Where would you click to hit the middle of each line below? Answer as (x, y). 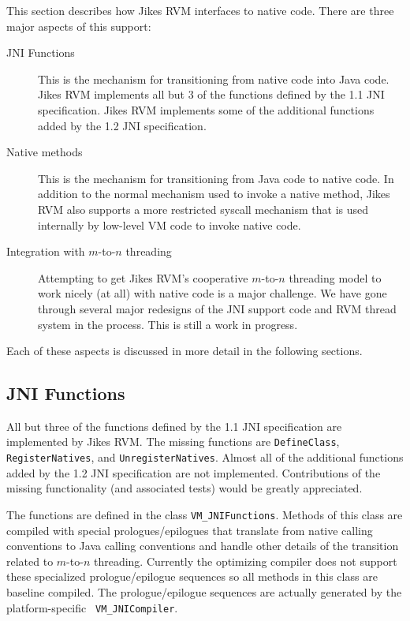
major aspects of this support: (79, 26)
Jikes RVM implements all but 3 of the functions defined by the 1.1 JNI (211, 94)
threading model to (335, 277)
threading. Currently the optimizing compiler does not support (245, 561)
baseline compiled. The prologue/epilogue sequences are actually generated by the (204, 592)
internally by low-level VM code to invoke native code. (170, 224)
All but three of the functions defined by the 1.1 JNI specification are (174, 426)
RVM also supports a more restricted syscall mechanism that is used (203, 209)
